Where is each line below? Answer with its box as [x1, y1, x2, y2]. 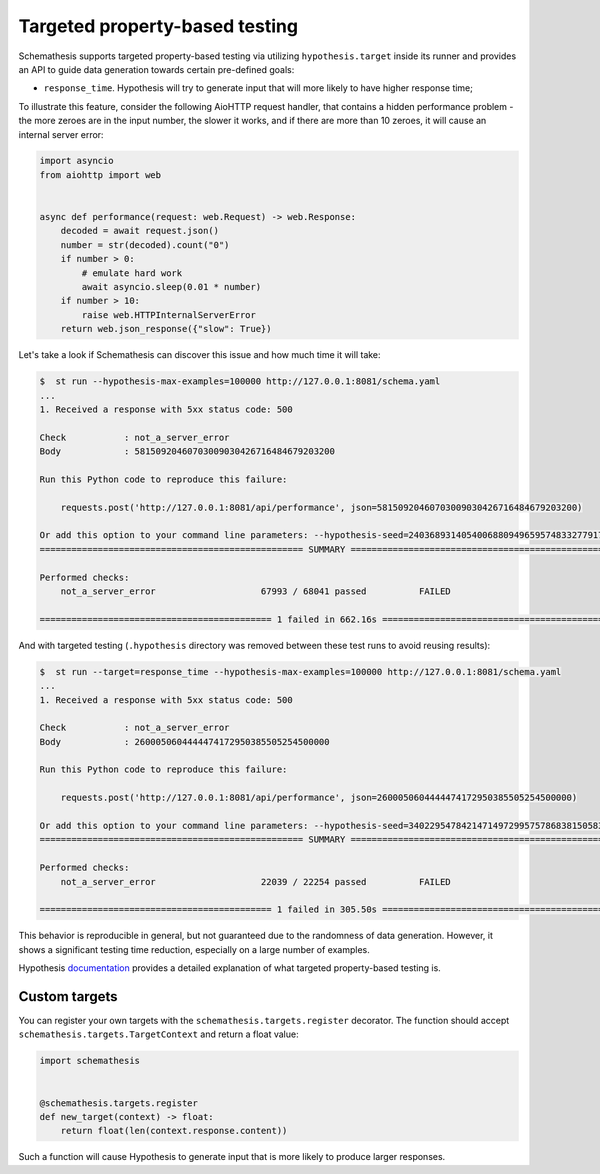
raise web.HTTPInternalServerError [81, 309, 257, 320]
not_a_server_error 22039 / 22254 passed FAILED [60, 876, 452, 887]
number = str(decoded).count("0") [60, 239, 230, 250]
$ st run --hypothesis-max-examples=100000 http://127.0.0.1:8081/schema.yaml [39, 376, 441, 387]
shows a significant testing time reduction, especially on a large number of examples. [18, 943, 370, 955]
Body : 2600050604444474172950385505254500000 [39, 736, 330, 747]
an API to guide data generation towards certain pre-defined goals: [18, 63, 295, 75]
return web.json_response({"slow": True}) [60, 323, 272, 335]
